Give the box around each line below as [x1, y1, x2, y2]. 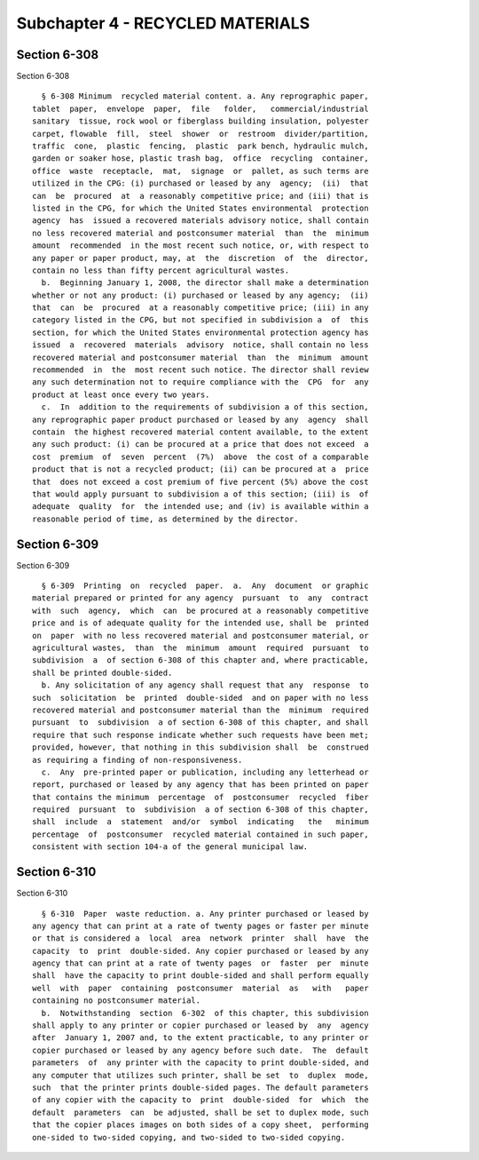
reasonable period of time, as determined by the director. [32, 513, 299, 524]
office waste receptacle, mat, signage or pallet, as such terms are [32, 165, 369, 176]
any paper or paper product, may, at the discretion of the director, [32, 253, 369, 263]
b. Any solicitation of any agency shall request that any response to [41, 680, 369, 690]
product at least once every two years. [32, 389, 210, 400]
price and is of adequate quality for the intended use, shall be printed [32, 618, 369, 628]
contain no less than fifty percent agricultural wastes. [32, 265, 290, 275]
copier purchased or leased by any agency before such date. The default [32, 1045, 369, 1055]
